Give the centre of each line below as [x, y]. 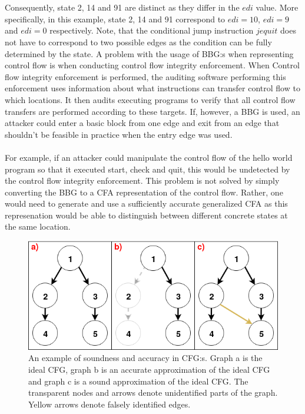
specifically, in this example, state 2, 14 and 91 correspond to [115, 19]
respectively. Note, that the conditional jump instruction [152, 30]
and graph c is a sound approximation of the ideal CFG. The [138, 381]
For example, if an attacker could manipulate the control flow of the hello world [149, 157]
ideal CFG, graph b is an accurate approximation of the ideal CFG [149, 370]
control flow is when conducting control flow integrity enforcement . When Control [152, 65]
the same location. [38, 226]
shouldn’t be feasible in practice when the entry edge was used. [119, 134]
